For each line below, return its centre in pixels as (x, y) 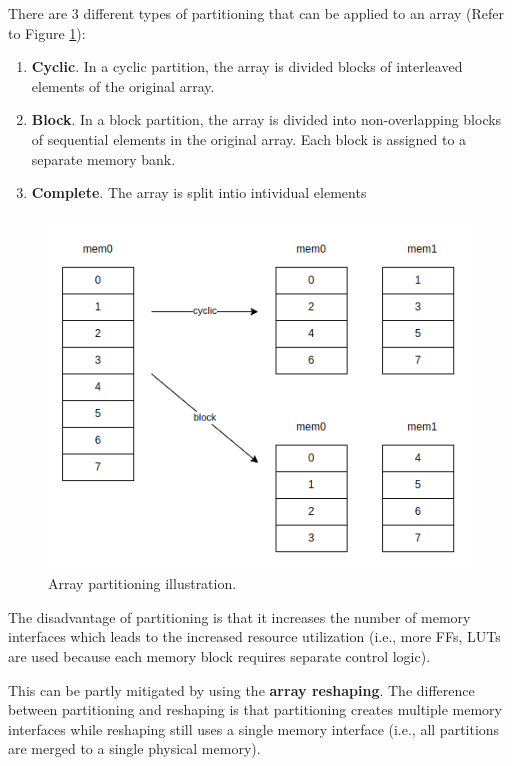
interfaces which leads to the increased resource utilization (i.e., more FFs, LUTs (254, 636)
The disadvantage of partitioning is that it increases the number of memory (239, 616)
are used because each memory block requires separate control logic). (219, 656)
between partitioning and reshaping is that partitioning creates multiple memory (255, 709)
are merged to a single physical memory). (134, 748)
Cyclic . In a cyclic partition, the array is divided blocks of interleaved (247, 66)
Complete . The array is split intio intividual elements (199, 192)
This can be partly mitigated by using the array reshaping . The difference (241, 689)
